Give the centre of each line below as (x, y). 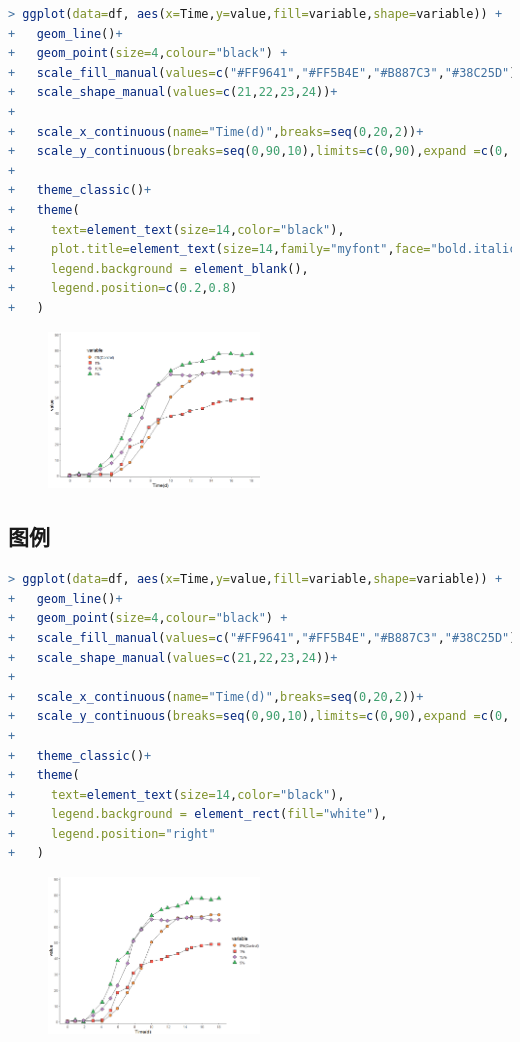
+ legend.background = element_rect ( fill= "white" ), (198, 814)
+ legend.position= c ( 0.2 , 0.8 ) (123, 288)
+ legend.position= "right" (112, 833)
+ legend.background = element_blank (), (158, 268)
